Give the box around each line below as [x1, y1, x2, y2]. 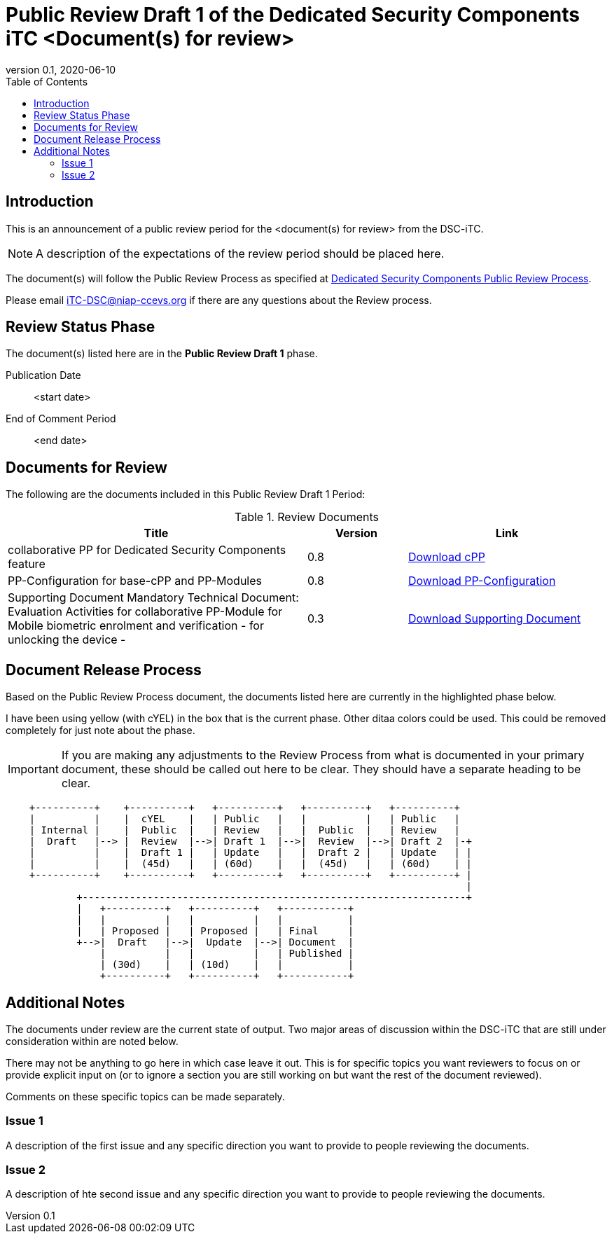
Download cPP [408, 550, 485, 565]
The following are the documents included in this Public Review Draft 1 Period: [6, 488, 366, 501]
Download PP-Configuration [408, 574, 556, 588]
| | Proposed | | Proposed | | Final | [76, 925, 354, 937]
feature [8, 557, 46, 572]
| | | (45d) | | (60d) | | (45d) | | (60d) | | [29, 858, 472, 870]
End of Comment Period [6, 413, 116, 425]
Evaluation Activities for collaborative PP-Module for [8, 604, 283, 619]
